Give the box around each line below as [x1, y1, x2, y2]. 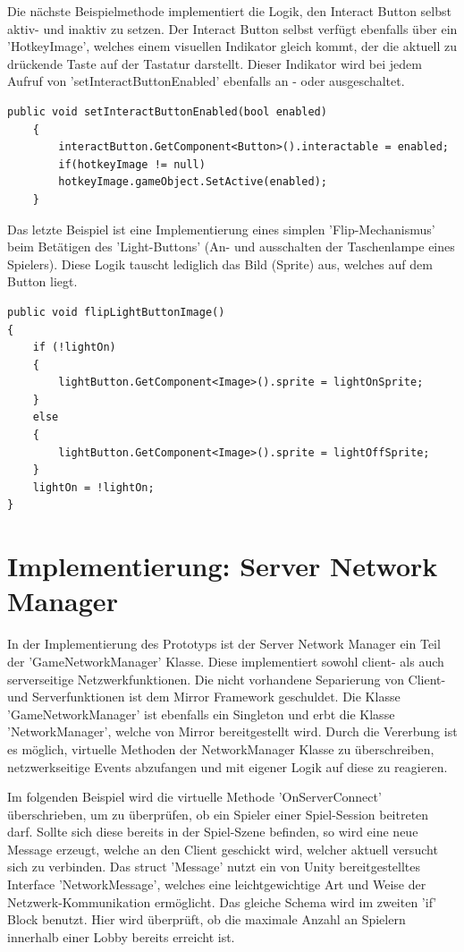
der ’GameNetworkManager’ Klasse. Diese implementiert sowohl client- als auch [7, 651, 444, 670]
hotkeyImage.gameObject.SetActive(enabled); [58, 175, 327, 189]
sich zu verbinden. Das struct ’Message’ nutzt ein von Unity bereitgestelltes [7, 857, 421, 876]
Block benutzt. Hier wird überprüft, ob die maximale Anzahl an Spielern [7, 910, 406, 929]
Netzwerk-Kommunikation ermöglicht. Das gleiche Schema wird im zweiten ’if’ [7, 892, 437, 911]
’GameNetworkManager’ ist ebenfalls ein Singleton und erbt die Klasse [7, 704, 395, 723]
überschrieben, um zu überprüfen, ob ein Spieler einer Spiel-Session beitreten [7, 804, 429, 823]
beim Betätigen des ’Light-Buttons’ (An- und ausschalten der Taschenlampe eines [7, 237, 455, 256]
